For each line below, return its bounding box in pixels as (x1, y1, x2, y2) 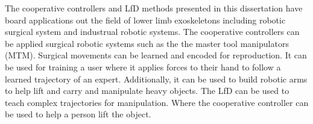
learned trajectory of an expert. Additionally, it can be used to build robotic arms (5, 72, 308, 85)
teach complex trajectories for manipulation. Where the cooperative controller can (5, 96, 309, 108)
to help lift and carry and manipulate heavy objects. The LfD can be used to (5, 84, 289, 97)
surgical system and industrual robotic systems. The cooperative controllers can (5, 25, 300, 38)
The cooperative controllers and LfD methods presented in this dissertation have (5, 2, 303, 14)
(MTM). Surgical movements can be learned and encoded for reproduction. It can (5, 49, 307, 61)
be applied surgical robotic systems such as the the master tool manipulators (5, 37, 289, 49)
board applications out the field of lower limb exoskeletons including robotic (5, 13, 286, 26)
